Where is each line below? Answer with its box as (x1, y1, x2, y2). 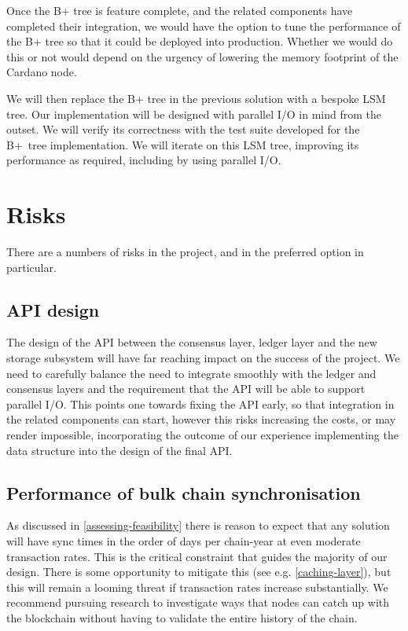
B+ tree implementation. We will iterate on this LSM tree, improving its (6, 136, 359, 152)
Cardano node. (6, 64, 77, 80)
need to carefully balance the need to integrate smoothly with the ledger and (6, 365, 377, 381)
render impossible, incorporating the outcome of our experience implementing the (6, 427, 399, 443)
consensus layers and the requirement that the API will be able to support (6, 380, 366, 397)
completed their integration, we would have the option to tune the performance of (6, 17, 401, 34)
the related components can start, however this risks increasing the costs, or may (6, 411, 396, 427)
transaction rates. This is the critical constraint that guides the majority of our (6, 548, 388, 564)
